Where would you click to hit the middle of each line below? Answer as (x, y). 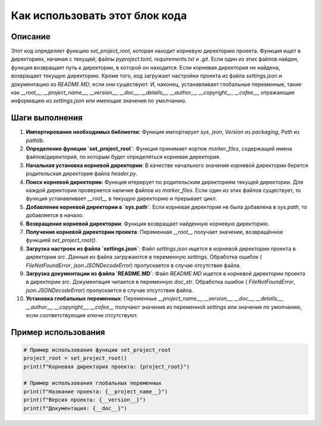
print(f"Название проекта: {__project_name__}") (96, 391)
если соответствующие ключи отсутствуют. (82, 315)
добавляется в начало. (55, 215)
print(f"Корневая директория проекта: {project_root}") (107, 367)
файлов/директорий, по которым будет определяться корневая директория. (123, 157)
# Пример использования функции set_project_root (97, 350)
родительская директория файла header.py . (82, 174)
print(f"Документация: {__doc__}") (75, 408)
